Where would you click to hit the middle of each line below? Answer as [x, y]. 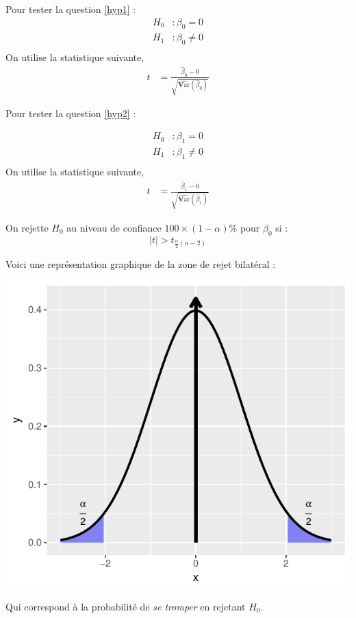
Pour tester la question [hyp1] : [71, 9]
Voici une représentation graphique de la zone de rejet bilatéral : [141, 263]
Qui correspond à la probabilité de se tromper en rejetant [126, 606]
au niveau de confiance [114, 227]
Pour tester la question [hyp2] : [71, 113]
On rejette [27, 227]
